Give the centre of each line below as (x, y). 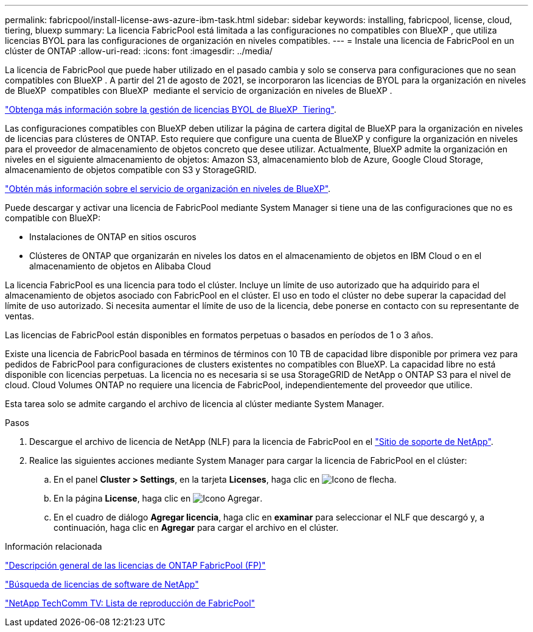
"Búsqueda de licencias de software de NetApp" (102, 584)
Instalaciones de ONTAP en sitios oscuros (113, 237)
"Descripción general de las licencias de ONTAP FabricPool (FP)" (135, 565)
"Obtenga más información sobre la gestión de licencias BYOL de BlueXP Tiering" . (171, 109)
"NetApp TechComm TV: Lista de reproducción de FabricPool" (130, 603)
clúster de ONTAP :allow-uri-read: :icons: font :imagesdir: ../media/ (139, 51)
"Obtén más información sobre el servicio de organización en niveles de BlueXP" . (168, 189)
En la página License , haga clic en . (158, 498)
